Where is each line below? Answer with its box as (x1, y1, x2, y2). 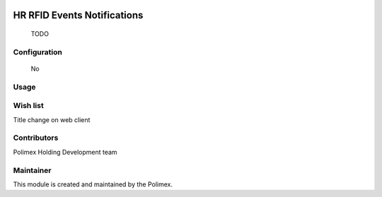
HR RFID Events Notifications (13, 9, 144, 21)
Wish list (13, 101, 44, 111)
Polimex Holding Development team (13, 148, 117, 156)
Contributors (13, 133, 59, 143)
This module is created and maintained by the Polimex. (13, 180, 173, 189)
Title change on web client (13, 115, 91, 124)
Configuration (13, 47, 63, 56)
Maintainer (13, 165, 52, 175)
